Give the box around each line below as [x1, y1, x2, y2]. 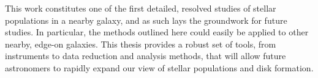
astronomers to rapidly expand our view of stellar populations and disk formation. [5, 61, 314, 74]
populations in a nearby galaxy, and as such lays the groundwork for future [5, 13, 287, 26]
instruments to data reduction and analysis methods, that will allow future [5, 49, 286, 62]
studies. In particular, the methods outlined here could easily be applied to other [5, 26, 309, 38]
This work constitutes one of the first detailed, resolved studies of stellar [5, 2, 276, 14]
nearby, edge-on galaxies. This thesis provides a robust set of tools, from [5, 37, 276, 50]
